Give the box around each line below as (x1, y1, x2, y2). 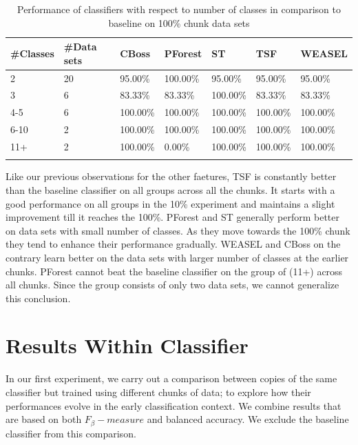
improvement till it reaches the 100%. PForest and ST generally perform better (6, 210, 339, 224)
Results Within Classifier (6, 331, 249, 359)
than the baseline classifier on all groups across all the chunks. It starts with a (6, 182, 335, 197)
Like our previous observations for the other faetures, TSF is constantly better (6, 169, 337, 184)
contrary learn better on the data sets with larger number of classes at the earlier (6, 250, 349, 264)
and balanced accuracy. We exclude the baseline (147, 412, 349, 426)
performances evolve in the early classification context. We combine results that (6, 398, 341, 413)
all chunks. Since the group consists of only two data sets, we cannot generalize (6, 277, 339, 292)
